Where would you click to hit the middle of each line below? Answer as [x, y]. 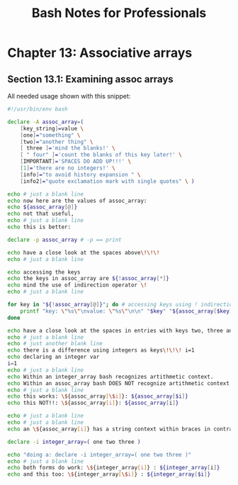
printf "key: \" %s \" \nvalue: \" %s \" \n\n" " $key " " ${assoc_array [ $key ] [126, 311]
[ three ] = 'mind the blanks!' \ [68, 148]
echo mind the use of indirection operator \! [77, 285]
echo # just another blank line [55, 344]
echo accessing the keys [44, 272]
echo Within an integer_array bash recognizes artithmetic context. [110, 377]
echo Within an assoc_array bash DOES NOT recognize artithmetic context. [120, 383]
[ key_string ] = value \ [52, 128]
